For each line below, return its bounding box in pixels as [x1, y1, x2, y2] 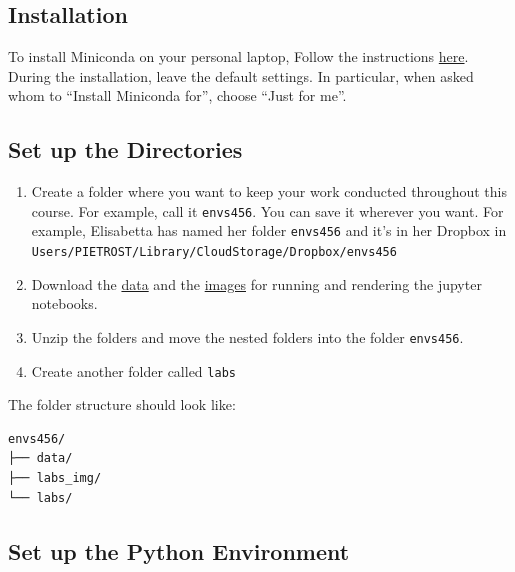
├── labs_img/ [8, 471, 102, 486]
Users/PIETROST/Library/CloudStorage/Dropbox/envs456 [31, 245, 397, 260]
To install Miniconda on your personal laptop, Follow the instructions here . [8, 46, 469, 67]
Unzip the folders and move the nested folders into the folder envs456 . [31, 326, 464, 347]
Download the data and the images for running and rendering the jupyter [31, 273, 482, 294]
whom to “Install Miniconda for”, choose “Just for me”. [8, 85, 347, 106]
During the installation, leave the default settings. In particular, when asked [8, 65, 474, 86]
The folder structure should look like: [8, 394, 236, 415]
